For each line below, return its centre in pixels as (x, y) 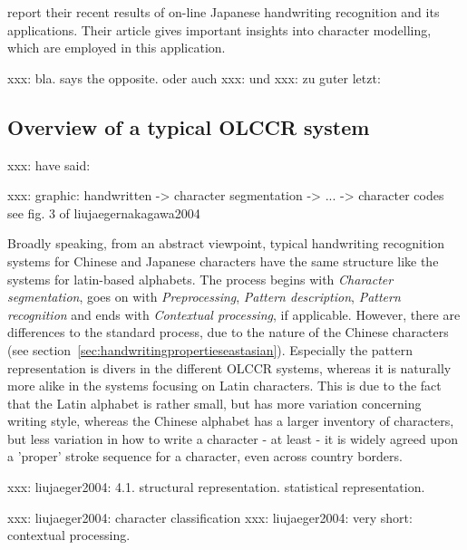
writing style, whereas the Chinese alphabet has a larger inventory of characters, (231, 421)
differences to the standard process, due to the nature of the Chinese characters (228, 332)
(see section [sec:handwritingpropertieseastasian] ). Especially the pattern (210, 349)
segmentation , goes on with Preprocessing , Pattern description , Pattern (204, 297)
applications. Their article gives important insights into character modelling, (219, 29)
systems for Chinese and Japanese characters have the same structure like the (223, 261)
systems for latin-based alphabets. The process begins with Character (200, 279)
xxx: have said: (49, 164)
